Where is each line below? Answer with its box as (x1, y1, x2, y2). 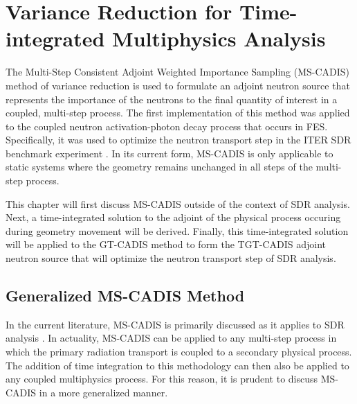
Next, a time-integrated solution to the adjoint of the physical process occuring (6, 210, 341, 225)
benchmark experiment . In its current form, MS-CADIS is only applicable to (6, 146, 333, 160)
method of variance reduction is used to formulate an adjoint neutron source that (6, 78, 350, 92)
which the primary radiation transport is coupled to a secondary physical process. (6, 344, 352, 359)
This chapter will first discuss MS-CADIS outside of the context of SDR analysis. (6, 196, 350, 211)
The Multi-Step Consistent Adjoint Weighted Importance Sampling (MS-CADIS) (6, 64, 350, 79)
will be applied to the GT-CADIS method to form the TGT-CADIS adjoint (6, 237, 327, 252)
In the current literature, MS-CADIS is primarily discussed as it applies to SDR (6, 317, 345, 331)
